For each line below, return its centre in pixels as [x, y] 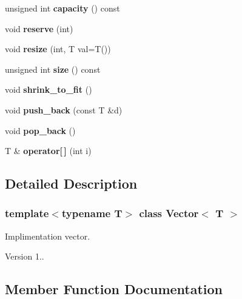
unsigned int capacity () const [62, 8]
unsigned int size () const [53, 69]
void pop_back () [40, 130]
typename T [92, 213]
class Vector [169, 213]
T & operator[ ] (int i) [48, 151]
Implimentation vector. [48, 236]
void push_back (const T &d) [64, 109]
